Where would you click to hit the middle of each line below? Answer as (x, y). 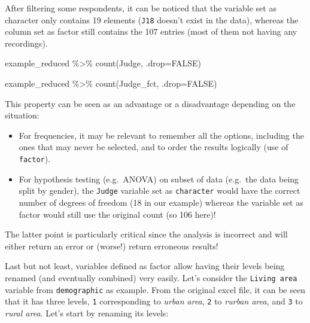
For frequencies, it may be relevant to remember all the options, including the (161, 135)
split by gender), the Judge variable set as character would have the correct (159, 191)
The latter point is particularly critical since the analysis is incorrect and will (146, 234)
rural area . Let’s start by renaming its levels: (87, 313)
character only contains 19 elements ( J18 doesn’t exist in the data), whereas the (152, 19)
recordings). (26, 43)
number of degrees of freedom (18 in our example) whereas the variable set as (161, 202)
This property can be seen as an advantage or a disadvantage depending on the (150, 103)
